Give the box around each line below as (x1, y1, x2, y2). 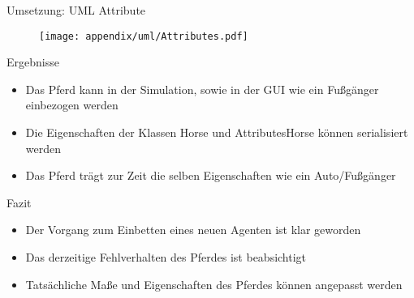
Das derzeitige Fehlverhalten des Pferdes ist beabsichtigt (25, 249, 307, 265)
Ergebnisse (6, 53, 59, 70)
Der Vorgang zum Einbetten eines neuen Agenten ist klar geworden (25, 221, 361, 238)
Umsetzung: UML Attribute (6, 2, 146, 18)
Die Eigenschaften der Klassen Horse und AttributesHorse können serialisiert (25, 124, 408, 141)
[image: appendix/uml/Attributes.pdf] (39, 30, 248, 42)
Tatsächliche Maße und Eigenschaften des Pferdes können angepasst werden (25, 275, 403, 292)
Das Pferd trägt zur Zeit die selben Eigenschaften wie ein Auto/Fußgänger (25, 167, 396, 184)
